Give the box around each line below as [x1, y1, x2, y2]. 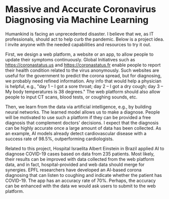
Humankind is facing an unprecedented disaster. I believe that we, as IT [5, 31, 154, 37]
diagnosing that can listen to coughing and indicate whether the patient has [5, 172, 162, 178]
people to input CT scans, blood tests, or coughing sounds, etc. [5, 94, 138, 100]
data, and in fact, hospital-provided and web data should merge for [5, 161, 145, 167]
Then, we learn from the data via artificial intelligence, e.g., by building [5, 104, 152, 110]
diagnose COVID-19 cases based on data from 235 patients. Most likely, [5, 151, 155, 157]
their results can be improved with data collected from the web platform [5, 156, 154, 162]
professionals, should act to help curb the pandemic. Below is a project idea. [5, 36, 164, 42]
